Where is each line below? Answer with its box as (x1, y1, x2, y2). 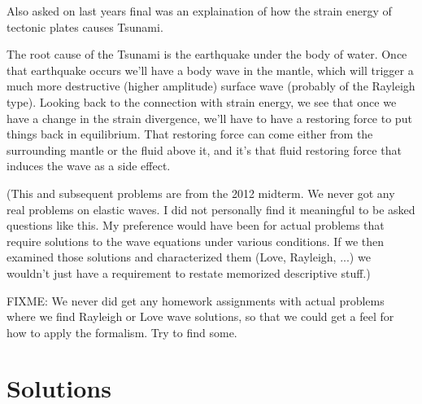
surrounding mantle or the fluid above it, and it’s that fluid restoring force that (7, 141, 402, 158)
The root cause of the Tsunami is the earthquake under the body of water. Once (7, 46, 407, 63)
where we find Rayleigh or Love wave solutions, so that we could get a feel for (7, 308, 394, 325)
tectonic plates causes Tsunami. (7, 18, 163, 35)
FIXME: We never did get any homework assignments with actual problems (7, 292, 385, 309)
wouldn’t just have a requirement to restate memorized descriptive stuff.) (7, 264, 371, 281)
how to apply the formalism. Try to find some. (7, 323, 237, 340)
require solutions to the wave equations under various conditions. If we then (7, 232, 385, 249)
